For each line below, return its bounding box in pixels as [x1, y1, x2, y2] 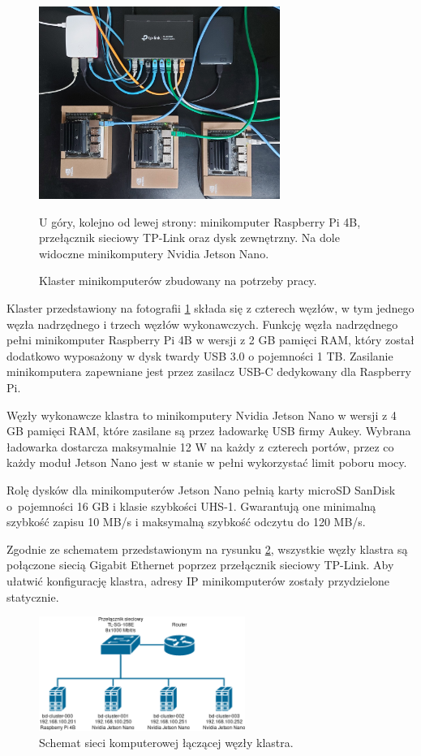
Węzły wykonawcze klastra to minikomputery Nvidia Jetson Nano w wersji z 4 [6, 406, 397, 423]
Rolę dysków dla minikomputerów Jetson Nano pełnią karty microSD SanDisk [6, 481, 396, 498]
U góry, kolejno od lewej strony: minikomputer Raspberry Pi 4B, [39, 213, 361, 230]
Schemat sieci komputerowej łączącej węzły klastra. [39, 733, 294, 750]
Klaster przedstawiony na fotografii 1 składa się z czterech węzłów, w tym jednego [6, 300, 415, 317]
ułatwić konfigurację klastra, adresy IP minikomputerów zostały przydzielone [6, 572, 390, 589]
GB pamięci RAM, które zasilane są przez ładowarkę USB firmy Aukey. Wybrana [6, 422, 411, 439]
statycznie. [6, 588, 59, 605]
